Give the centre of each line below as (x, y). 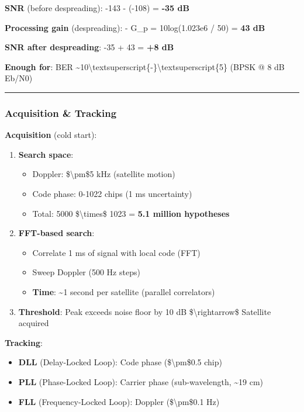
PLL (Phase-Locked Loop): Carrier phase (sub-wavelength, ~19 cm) (141, 381)
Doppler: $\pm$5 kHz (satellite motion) (104, 174)
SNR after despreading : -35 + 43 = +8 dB (89, 47)
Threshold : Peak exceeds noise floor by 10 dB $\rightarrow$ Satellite (145, 311)
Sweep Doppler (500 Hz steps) (86, 272)
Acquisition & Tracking (61, 112)
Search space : (46, 154)
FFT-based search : (56, 233)
